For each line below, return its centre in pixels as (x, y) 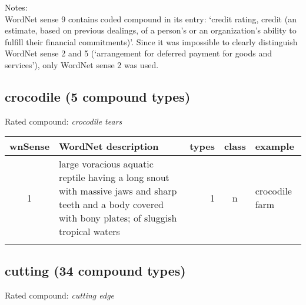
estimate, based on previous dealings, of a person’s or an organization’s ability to (151, 30)
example (275, 146)
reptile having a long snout (114, 177)
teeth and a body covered (111, 205)
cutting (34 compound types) (95, 270)
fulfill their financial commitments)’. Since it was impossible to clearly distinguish (151, 41)
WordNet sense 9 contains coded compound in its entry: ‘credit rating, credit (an (151, 19)
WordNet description (109, 146)
